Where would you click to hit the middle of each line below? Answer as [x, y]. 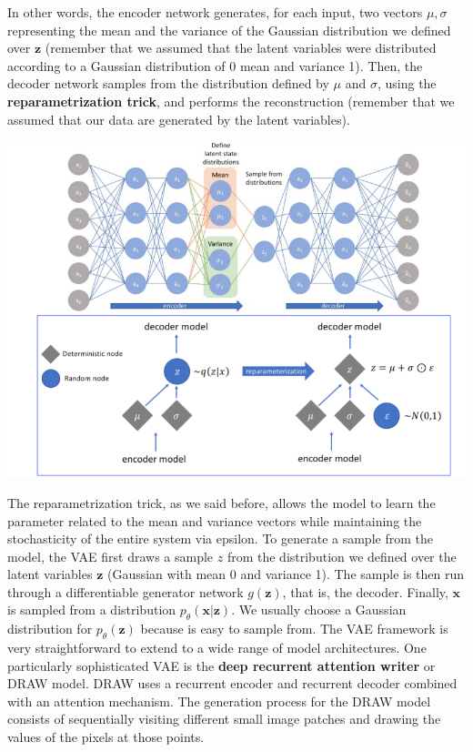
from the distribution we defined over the [342, 556]
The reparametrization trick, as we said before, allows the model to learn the [221, 502]
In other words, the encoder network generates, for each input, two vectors [215, 12]
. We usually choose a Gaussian [319, 610]
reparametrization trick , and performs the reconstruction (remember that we [231, 101]
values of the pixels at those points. [106, 737]
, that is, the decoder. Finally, [365, 591]
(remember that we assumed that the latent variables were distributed [241, 48]
